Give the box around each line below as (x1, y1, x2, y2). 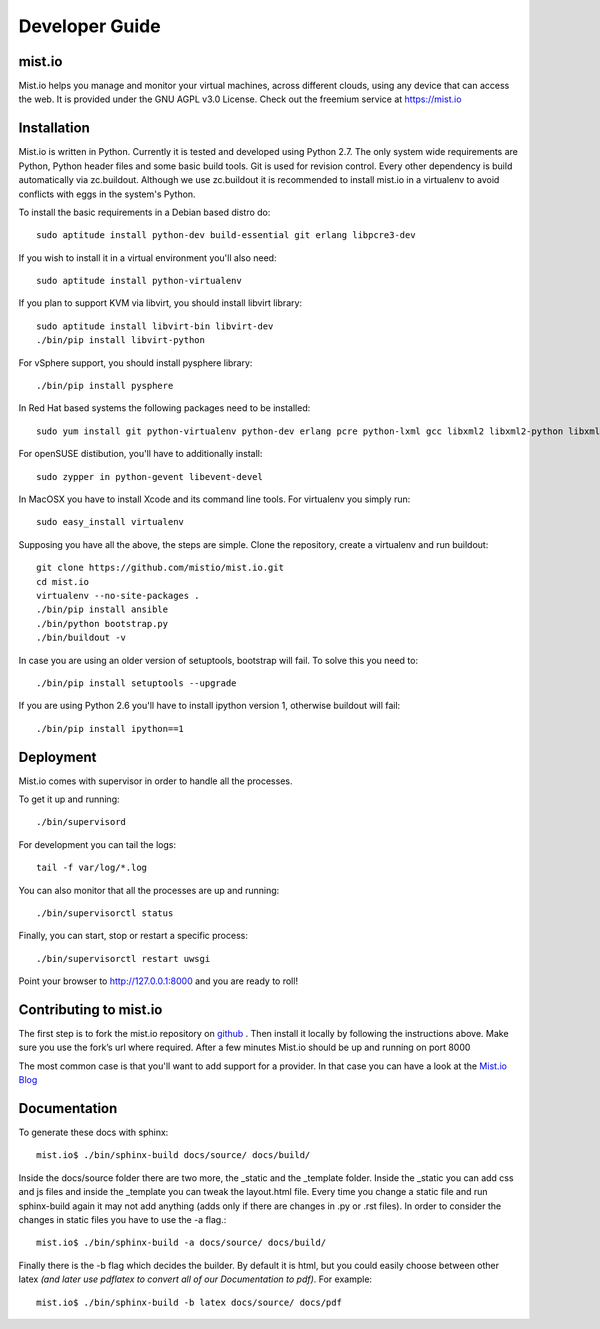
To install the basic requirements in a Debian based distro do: (18, 206, 271, 218)
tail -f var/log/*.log (36, 862, 148, 874)
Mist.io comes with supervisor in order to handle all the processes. (18, 775, 293, 787)
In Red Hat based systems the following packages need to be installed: (18, 402, 311, 414)
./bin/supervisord (36, 816, 127, 828)
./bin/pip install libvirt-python (36, 335, 205, 346)
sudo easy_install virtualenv (36, 516, 185, 528)
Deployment (18, 748, 97, 765)
